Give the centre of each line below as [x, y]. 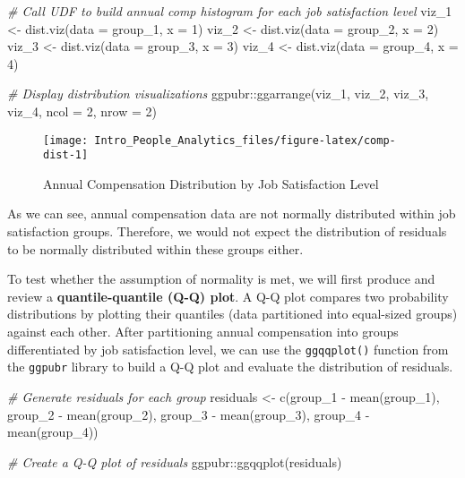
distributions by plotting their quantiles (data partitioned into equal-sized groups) [232, 314]
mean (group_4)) [53, 432]
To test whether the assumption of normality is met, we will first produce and [221, 279]
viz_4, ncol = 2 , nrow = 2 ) [82, 111]
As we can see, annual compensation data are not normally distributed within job [232, 213]
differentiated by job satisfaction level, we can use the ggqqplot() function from [228, 349]
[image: [66, 140]
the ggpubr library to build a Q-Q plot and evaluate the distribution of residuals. [230, 367]
